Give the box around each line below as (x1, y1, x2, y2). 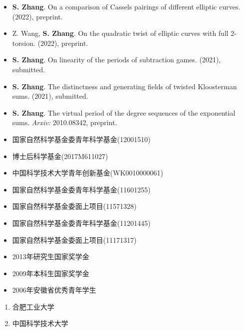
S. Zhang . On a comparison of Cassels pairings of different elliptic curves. (12, 1, 241, 11)
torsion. (12, 37, 35, 48)
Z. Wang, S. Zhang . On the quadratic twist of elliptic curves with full (12, 28, 229, 38)
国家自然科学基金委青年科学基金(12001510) (12, 134, 151, 144)
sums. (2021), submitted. (12, 91, 88, 101)
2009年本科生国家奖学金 (12, 268, 89, 278)
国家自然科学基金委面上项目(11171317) (12, 234, 137, 245)
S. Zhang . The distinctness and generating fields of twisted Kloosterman (12, 81, 237, 91)
